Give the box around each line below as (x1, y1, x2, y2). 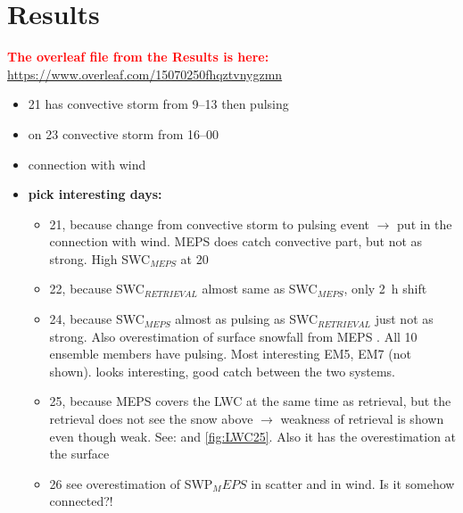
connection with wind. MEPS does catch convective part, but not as (49, 232, 423, 251)
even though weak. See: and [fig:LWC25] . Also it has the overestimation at (49, 426, 457, 445)
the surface (49, 444, 110, 463)
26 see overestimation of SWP (49, 474, 213, 492)
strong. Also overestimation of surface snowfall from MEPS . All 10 (49, 327, 418, 345)
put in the (397, 214, 452, 233)
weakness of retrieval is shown (280, 410, 444, 428)
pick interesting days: (28, 185, 162, 203)
